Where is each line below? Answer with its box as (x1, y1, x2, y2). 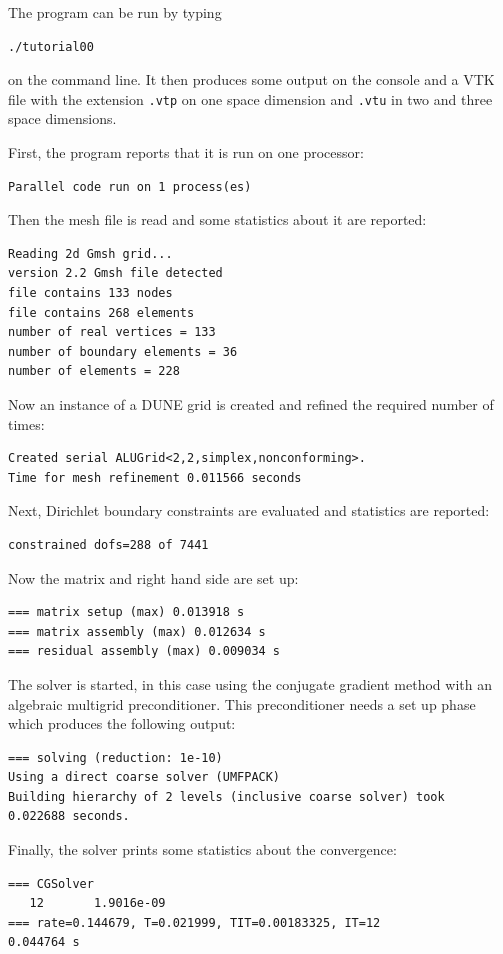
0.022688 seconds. (8, 809, 130, 824)
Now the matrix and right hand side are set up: (8, 567, 299, 588)
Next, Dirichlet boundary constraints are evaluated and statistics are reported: (8, 500, 490, 521)
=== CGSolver (8, 876, 94, 891)
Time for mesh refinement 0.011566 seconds (8, 470, 302, 485)
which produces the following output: (8, 713, 236, 734)
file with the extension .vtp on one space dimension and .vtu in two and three (8, 88, 493, 109)
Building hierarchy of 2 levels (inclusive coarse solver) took (8, 789, 445, 804)
